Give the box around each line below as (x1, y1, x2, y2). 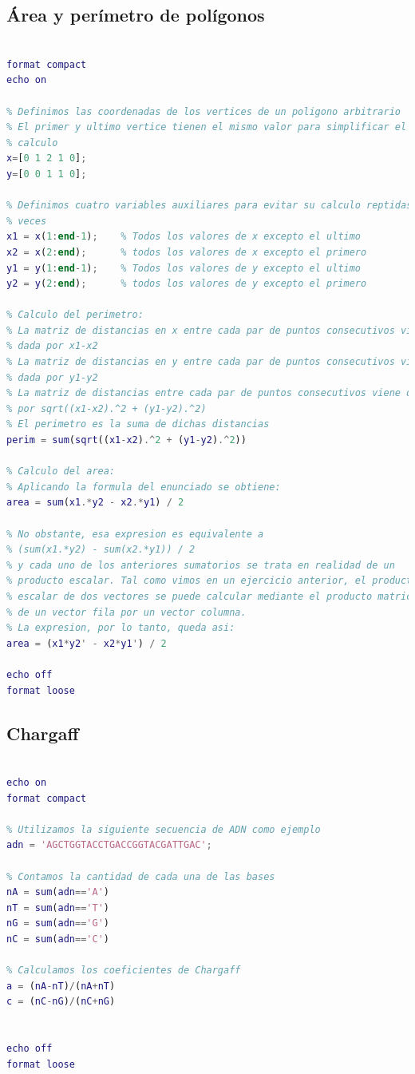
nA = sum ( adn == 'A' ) (6, 886, 109, 898)
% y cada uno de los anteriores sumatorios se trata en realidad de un (6, 559, 395, 571)
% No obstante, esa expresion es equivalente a (6, 528, 264, 540)
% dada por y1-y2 (6, 371, 98, 383)
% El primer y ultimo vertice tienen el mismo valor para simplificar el (6, 121, 407, 133)
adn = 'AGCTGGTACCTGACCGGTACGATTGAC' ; (6, 839, 212, 851)
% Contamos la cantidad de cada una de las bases (6, 870, 275, 882)
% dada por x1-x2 (6, 340, 98, 352)
